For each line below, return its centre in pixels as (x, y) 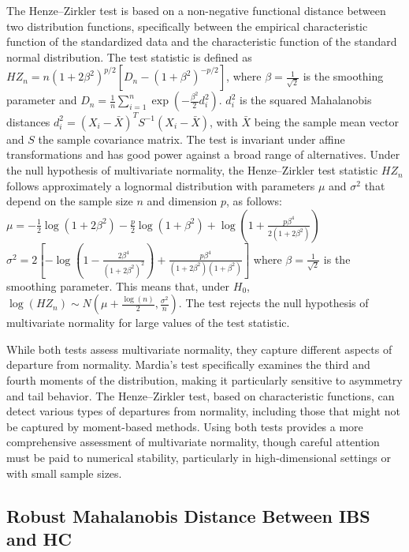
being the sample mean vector (326, 121)
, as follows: (254, 201)
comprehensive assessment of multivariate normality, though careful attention (193, 442)
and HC (39, 538)
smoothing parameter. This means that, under (118, 285)
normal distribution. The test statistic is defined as (129, 56)
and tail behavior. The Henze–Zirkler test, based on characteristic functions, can (201, 395)
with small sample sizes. (64, 473)
